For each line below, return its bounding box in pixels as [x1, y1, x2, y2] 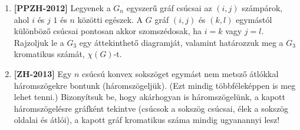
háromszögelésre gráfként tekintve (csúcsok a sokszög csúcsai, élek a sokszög [14, 102, 288, 114]
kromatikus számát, [14, 48, 85, 60]
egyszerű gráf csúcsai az [126, 2, 212, 14]
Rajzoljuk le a [14, 36, 64, 48]
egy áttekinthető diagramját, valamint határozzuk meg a [79, 36, 283, 48]
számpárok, [242, 2, 283, 14]
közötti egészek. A [77, 13, 143, 25]
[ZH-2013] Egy [14, 67, 72, 79]
